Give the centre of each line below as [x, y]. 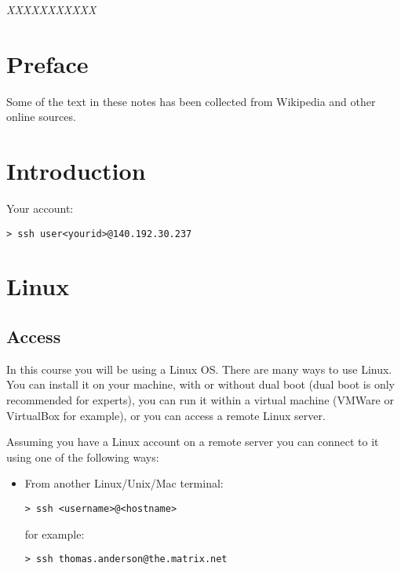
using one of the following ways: [83, 457]
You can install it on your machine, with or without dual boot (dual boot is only [200, 384]
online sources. [41, 117]
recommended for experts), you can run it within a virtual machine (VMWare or [200, 400]
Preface [47, 63]
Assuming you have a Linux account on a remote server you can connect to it [193, 442]
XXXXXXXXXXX [51, 9]
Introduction [76, 171]
